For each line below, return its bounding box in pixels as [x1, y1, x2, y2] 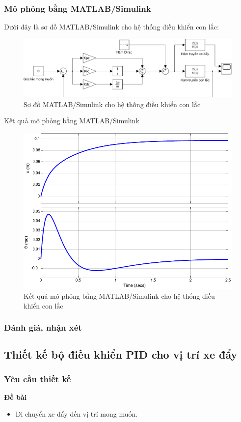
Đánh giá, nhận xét [4, 321, 82, 334]
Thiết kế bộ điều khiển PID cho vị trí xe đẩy [4, 347, 238, 362]
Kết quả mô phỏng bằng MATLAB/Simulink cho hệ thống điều [24, 291, 215, 301]
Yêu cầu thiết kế [4, 372, 71, 385]
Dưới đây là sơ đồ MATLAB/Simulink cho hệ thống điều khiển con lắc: [4, 22, 219, 32]
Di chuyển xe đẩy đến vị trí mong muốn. [15, 408, 138, 419]
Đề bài [4, 392, 27, 402]
